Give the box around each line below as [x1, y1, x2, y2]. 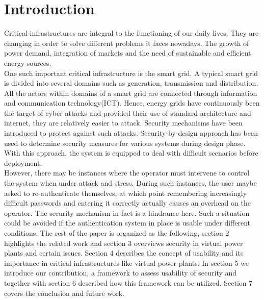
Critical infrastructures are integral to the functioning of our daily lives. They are [4, 28, 259, 38]
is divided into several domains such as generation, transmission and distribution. [4, 78, 258, 88]
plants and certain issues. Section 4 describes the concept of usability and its [4, 247, 244, 258]
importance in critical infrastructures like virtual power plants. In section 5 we [4, 257, 249, 268]
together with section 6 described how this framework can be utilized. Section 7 [4, 277, 253, 288]
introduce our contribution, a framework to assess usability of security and [4, 267, 237, 278]
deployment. [4, 157, 42, 168]
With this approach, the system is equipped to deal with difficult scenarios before [4, 147, 258, 158]
